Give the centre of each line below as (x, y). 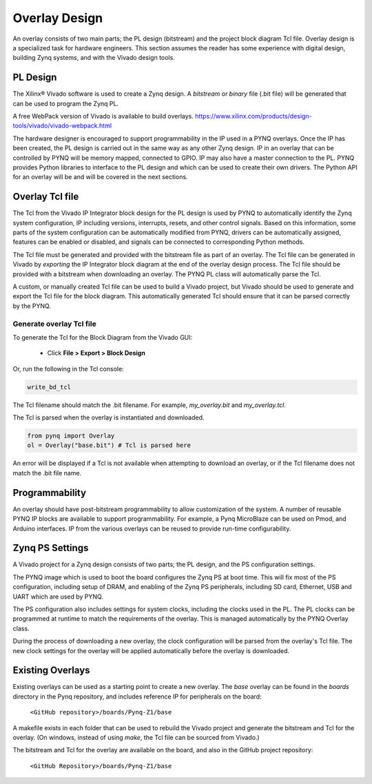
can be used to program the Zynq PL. (66, 103)
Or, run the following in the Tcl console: (68, 369)
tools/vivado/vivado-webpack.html (62, 126)
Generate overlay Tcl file (54, 324)
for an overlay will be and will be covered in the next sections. (101, 177)
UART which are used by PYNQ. (58, 597)
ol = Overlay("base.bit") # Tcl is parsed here (109, 445)
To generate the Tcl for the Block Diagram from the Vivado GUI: (103, 337)
